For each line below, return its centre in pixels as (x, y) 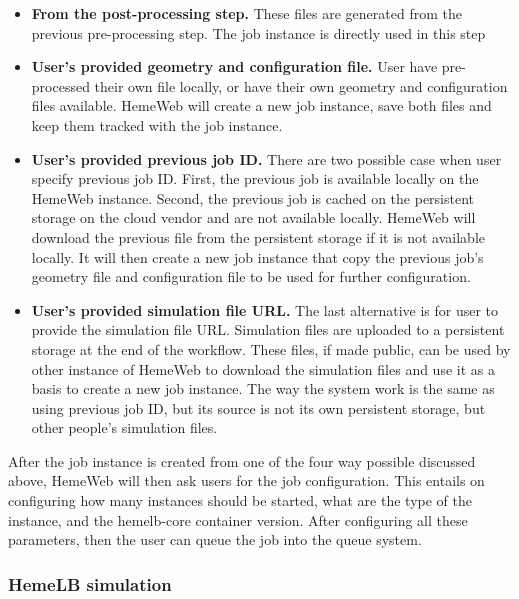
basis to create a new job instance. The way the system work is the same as (263, 388)
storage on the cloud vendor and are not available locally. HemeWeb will (253, 217)
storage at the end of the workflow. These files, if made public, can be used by (271, 348)
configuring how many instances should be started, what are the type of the (240, 500)
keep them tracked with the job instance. (157, 124)
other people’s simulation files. (124, 427)
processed (60, 85)
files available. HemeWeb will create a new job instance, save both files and (261, 105)
